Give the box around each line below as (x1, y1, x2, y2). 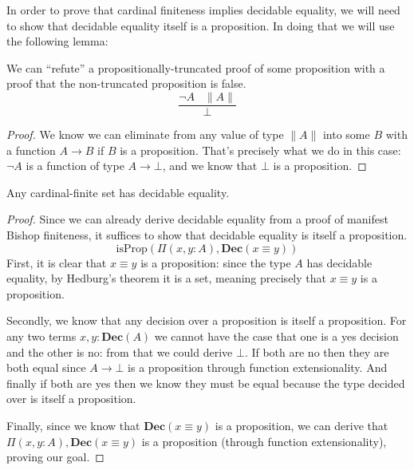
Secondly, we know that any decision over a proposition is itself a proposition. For (6, 312, 407, 329)
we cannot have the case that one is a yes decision (154, 327, 399, 344)
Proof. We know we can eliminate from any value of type (6, 126, 284, 143)
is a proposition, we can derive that (215, 417, 388, 433)
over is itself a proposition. (6, 390, 136, 407)
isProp (116, 243, 148, 255)
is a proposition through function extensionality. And (128, 359, 388, 376)
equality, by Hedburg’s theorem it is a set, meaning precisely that (6, 270, 326, 286)
